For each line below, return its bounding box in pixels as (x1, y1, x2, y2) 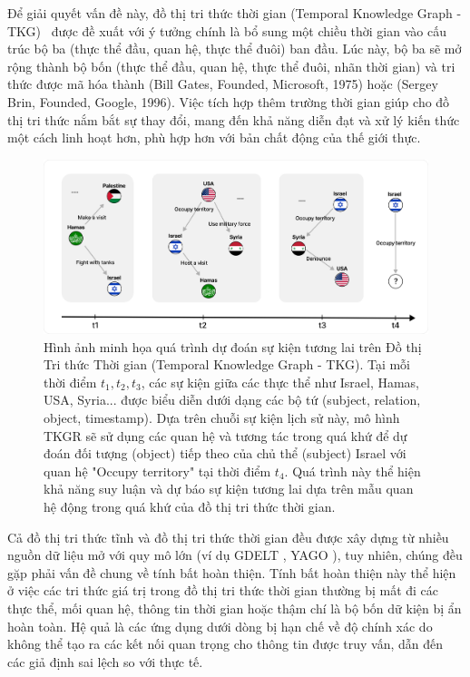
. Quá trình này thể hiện (284, 461, 421, 480)
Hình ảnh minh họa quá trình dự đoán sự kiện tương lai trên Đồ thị (44, 337, 422, 356)
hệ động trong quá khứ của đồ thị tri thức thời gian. (44, 497, 336, 515)
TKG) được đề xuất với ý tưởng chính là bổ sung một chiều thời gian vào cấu (7, 21, 446, 40)
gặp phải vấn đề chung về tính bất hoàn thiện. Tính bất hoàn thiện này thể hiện (7, 563, 456, 582)
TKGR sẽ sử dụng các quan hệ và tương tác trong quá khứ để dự (44, 426, 407, 445)
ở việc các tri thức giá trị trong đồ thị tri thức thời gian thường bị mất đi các (7, 581, 439, 600)
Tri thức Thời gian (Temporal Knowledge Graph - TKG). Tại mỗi (44, 355, 410, 374)
